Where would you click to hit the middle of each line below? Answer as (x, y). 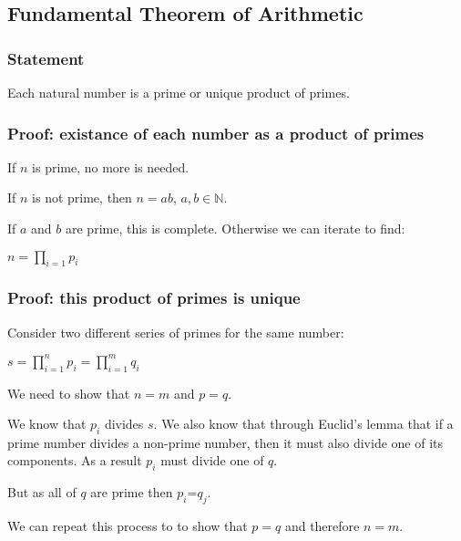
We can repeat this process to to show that (128, 526)
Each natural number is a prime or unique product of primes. (179, 92)
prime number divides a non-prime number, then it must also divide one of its (225, 442)
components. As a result (75, 460)
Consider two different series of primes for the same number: (176, 332)
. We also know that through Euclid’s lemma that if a (303, 424)
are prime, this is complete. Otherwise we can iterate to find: (235, 228)
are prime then (132, 492)
